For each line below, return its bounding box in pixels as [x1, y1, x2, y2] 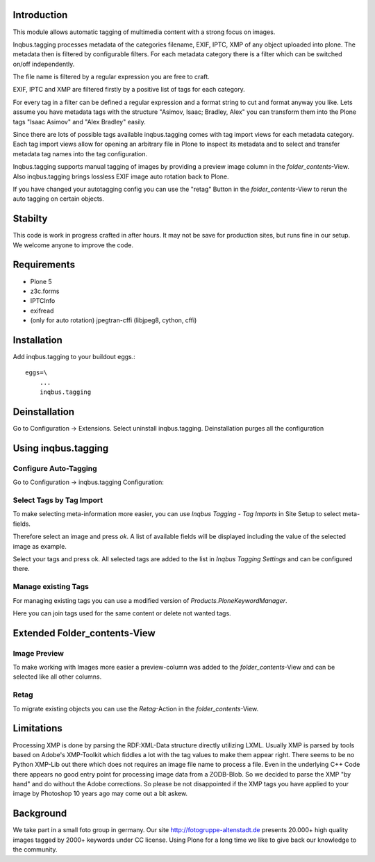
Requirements [12, 259, 76, 271]
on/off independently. [12, 60, 75, 68]
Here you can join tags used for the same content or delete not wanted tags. [12, 608, 232, 618]
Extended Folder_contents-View [12, 627, 156, 639]
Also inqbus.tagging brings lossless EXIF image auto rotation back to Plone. [12, 172, 229, 181]
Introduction [12, 9, 68, 21]
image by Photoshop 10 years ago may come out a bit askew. [12, 789, 187, 798]
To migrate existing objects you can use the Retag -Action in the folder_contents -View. [12, 704, 259, 713]
